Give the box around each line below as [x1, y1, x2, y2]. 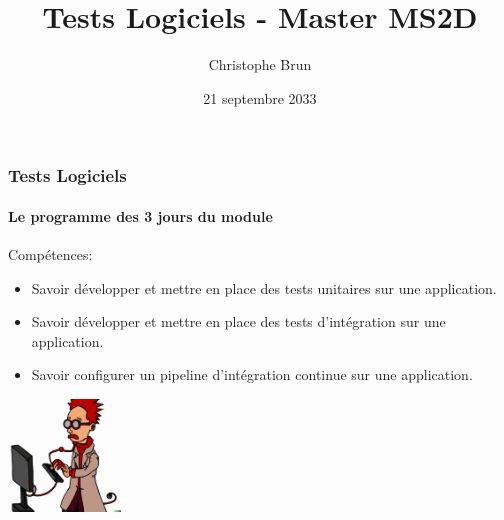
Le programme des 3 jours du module [8, 205, 273, 226]
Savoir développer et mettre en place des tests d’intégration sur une [31, 311, 446, 332]
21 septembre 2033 [203, 87, 317, 108]
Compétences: [8, 244, 93, 265]
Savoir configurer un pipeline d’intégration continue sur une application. [31, 364, 473, 385]
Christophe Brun [208, 54, 312, 75]
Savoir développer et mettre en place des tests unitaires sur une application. [31, 277, 497, 298]
